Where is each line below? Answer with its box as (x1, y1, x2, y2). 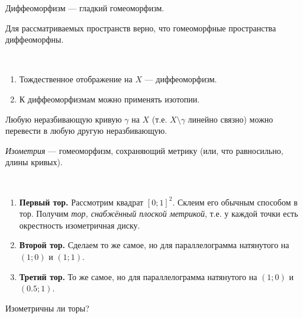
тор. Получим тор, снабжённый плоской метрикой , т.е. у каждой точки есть (19, 207, 298, 220)
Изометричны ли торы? (5, 301, 89, 314)
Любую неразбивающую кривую (5, 113, 122, 125)
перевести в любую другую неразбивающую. (5, 124, 167, 137)
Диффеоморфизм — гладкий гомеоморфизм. (5, 2, 165, 14)
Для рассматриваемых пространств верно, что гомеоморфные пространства (5, 21, 276, 34)
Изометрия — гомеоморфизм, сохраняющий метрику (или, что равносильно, (5, 144, 283, 156)
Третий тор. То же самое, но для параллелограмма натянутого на (19, 270, 257, 282)
